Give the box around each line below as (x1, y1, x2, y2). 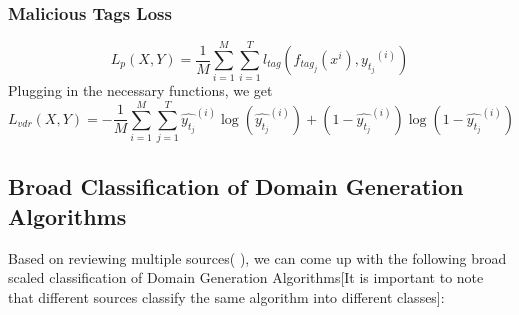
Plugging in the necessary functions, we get (8, 80, 273, 101)
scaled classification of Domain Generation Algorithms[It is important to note (8, 267, 484, 288)
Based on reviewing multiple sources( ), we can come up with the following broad (8, 247, 507, 268)
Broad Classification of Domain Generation (8, 171, 464, 202)
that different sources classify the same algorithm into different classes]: (8, 286, 445, 307)
